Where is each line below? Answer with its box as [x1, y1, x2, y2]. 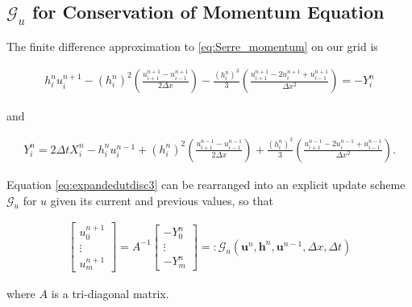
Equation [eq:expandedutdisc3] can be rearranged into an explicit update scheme [6, 176, 406, 192]
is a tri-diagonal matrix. [51, 284, 169, 301]
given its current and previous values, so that [50, 191, 273, 208]
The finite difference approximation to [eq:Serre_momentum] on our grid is [6, 38, 378, 54]
